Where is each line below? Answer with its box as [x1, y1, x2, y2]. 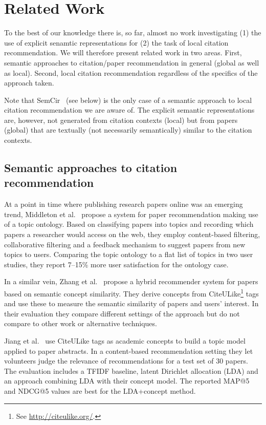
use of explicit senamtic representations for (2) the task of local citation [4, 37, 229, 48]
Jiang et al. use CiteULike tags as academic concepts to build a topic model [4, 335, 246, 346]
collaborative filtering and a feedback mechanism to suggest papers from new [4, 239, 246, 249]
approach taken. [4, 77, 54, 88]
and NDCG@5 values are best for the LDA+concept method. [4, 386, 196, 396]
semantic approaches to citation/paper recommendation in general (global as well [4, 57, 259, 68]
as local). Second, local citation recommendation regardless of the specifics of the [4, 67, 258, 78]
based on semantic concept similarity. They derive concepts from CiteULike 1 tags [4, 287, 259, 299]
